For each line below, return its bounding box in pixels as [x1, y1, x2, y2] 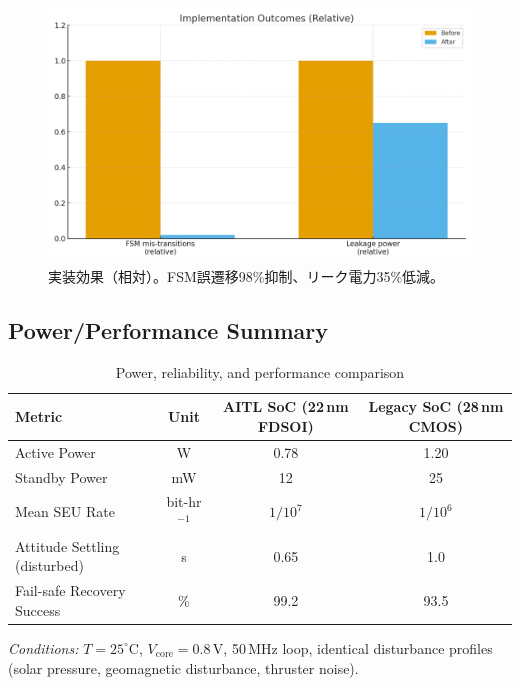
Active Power [15, 441, 96, 462]
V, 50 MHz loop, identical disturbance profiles [212, 637, 493, 658]
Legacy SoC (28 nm [368, 396, 504, 417]
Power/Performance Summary [8, 314, 328, 345]
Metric [15, 406, 63, 427]
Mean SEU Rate [15, 501, 115, 522]
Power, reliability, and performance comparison [115, 361, 405, 382]
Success [15, 599, 61, 620]
